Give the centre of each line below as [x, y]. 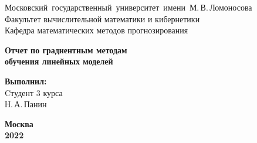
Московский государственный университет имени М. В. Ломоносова [128, 7]
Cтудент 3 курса [34, 92]
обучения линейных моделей [59, 61]
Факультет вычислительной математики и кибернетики [102, 18]
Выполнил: [26, 81]
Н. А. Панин [26, 104]
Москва [19, 123]
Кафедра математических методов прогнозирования [97, 30]
